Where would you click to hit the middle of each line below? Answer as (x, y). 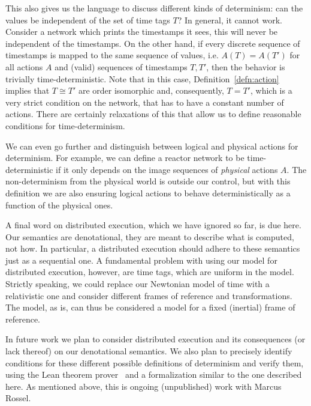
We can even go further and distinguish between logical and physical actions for (152, 146)
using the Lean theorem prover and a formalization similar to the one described (154, 374)
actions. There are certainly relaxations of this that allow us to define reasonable (153, 114)
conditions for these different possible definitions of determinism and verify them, (155, 362)
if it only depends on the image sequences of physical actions (167, 169)
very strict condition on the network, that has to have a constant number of (145, 102)
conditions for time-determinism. (65, 125)
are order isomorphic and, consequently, (151, 90)
